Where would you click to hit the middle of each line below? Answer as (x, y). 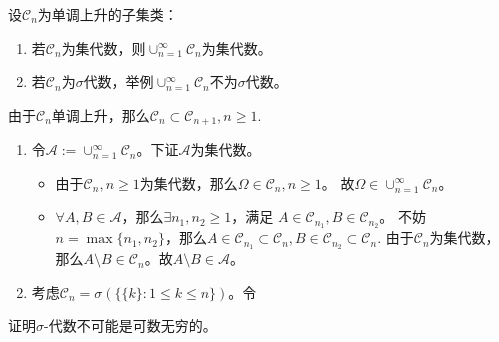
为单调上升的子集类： (107, 14)
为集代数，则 (103, 47)
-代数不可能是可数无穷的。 (130, 325)
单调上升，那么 (100, 114)
